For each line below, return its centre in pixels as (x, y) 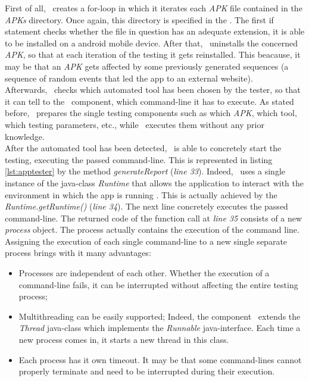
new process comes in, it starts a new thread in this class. (124, 340)
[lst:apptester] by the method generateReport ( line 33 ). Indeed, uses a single (145, 171)
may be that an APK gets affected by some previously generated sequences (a (147, 66)
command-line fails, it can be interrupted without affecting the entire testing (158, 284)
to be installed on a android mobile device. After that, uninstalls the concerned (151, 43)
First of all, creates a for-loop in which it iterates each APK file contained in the (154, 8)
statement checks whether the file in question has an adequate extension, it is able (155, 31)
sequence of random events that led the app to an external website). (129, 78)
